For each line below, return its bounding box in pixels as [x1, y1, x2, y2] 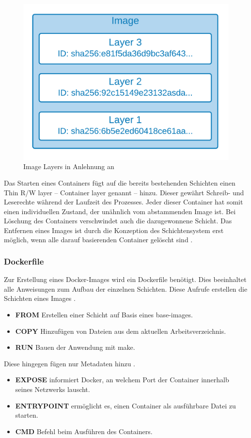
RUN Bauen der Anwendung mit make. [15, 342, 135, 352]
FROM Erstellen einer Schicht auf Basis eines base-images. [15, 310, 193, 320]
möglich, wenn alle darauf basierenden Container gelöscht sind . [4, 235, 193, 245]
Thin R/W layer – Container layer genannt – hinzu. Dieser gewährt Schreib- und [4, 187, 244, 197]
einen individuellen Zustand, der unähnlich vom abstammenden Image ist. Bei [4, 206, 236, 216]
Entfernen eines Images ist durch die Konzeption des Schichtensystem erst [4, 225, 224, 235]
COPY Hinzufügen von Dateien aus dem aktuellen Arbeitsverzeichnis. [15, 326, 226, 336]
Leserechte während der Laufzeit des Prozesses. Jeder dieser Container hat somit [4, 197, 243, 207]
